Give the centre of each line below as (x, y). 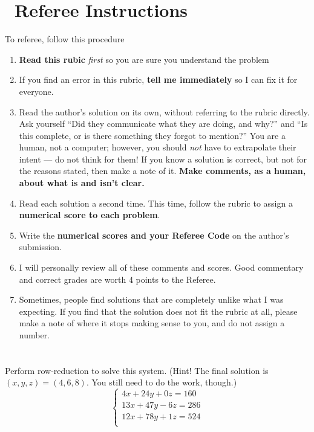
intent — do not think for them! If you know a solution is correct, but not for (163, 159)
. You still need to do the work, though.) (162, 382)
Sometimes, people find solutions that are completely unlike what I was (151, 299)
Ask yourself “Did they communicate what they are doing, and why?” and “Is (163, 124)
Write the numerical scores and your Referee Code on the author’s (154, 235)
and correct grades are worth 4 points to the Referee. (117, 279)
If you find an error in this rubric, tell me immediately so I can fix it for (158, 79)
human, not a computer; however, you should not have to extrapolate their (158, 147)
